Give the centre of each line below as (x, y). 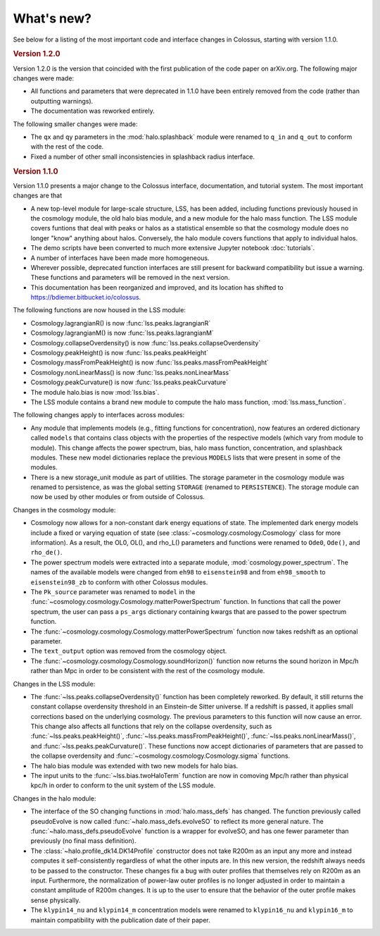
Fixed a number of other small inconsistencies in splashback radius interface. (142, 156)
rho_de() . (46, 553)
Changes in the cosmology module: (64, 510)
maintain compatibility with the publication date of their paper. (120, 920)
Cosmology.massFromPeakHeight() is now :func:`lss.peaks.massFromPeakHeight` (150, 362)
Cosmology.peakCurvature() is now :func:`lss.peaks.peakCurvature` (129, 382)
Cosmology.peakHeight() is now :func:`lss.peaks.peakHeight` (120, 353)
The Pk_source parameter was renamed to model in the (113, 592)
